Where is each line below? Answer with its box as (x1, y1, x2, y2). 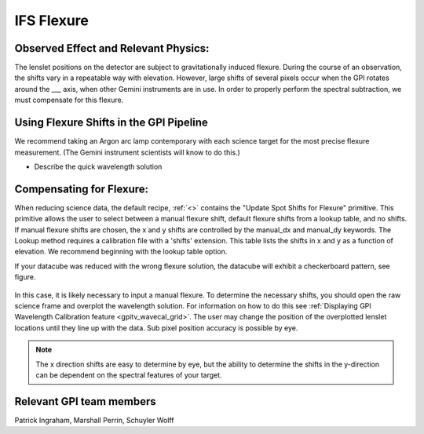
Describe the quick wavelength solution (34, 162, 163, 171)
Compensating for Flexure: (14, 182, 149, 195)
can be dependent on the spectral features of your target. (35, 370, 223, 380)
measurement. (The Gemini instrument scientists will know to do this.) (14, 148, 241, 157)
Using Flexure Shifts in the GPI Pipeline (14, 116, 208, 129)
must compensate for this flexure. (14, 95, 124, 105)
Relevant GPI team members (14, 395, 156, 408)
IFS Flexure (14, 12, 90, 29)
